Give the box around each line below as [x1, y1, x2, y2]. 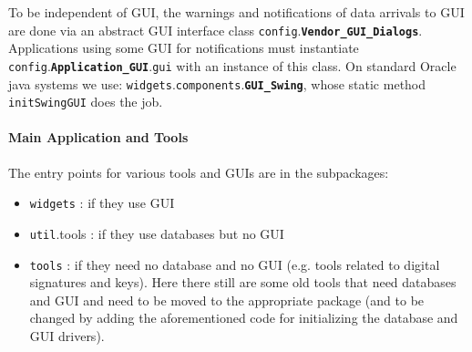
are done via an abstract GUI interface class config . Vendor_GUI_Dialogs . [8, 20, 423, 39]
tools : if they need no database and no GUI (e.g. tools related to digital [29, 254, 440, 274]
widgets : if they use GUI [29, 193, 175, 212]
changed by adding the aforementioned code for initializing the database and [29, 308, 458, 327]
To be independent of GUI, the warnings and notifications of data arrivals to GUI [8, 3, 465, 21]
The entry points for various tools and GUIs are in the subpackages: [8, 162, 389, 181]
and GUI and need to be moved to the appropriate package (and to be [29, 290, 425, 309]
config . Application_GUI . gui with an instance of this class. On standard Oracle [8, 56, 457, 75]
